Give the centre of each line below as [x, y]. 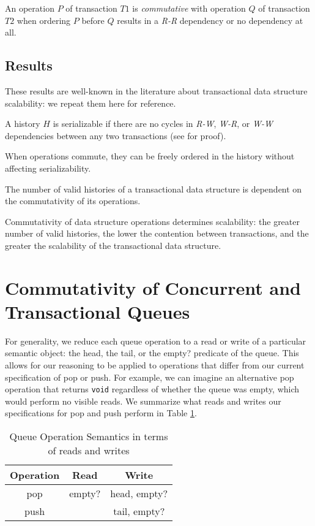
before [93, 20]
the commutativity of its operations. [73, 201]
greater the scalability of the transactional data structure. [113, 245]
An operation [30, 8]
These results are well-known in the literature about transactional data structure [156, 90]
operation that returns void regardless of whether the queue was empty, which [152, 389]
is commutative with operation [189, 8]
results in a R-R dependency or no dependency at [210, 20]
